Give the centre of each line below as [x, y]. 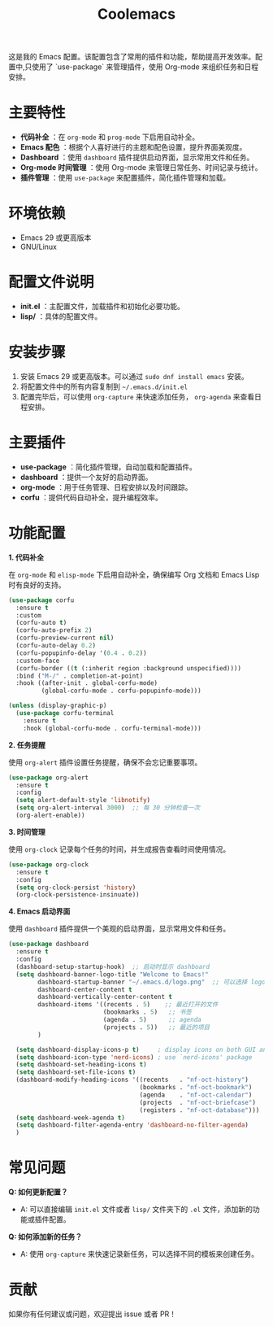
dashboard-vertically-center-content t [105, 997]
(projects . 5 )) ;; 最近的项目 [156, 1027]
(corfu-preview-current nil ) [65, 638]
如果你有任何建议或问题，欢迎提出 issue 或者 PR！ [93, 1314]
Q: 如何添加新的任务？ [45, 1237]
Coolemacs [136, 14]
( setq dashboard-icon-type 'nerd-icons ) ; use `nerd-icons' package [134, 1057]
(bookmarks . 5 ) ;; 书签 [147, 1012]
